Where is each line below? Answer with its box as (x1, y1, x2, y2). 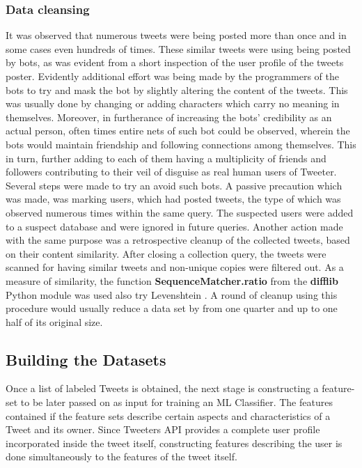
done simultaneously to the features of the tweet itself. (6, 449, 237, 464)
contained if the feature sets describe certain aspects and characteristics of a (6, 408, 331, 423)
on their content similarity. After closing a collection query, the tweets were (6, 246, 326, 260)
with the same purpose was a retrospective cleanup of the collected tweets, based (6, 233, 350, 247)
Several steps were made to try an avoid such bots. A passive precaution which (6, 178, 343, 192)
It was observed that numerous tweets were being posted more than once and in (6, 28, 347, 42)
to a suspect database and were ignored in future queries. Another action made (6, 219, 343, 233)
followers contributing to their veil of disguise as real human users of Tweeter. (6, 164, 337, 179)
